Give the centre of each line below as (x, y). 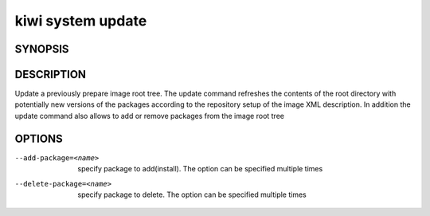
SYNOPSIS (42, 49)
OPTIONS (39, 138)
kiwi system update (81, 21)
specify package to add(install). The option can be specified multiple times (200, 169)
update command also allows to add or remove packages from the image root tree (149, 116)
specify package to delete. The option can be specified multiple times (192, 194)
